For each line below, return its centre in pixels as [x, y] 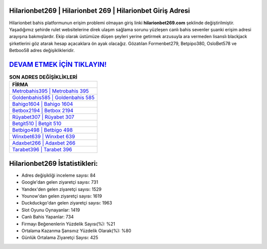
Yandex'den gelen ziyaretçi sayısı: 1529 [62, 189]
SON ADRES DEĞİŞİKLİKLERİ [43, 77]
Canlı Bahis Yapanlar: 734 [48, 217]
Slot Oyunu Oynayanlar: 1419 [51, 210]
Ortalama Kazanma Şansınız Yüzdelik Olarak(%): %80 [76, 231]
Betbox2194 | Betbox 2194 [43, 110]
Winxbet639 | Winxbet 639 [44, 137]
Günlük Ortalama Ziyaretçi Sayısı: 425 [60, 238]
